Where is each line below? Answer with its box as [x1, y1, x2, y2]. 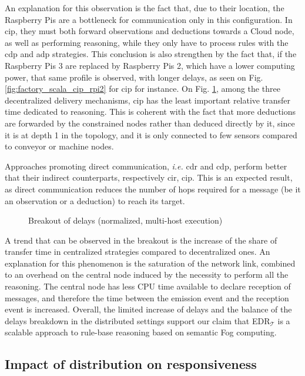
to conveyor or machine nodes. [5, 140, 114, 152]
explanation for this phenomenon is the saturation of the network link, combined [5, 257, 296, 269]
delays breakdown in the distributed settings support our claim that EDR [5, 314, 270, 327]
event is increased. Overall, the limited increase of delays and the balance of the [5, 303, 292, 315]
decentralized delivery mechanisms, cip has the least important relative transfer [5, 94, 290, 106]
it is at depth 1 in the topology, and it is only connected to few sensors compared [5, 128, 297, 141]
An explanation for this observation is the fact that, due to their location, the [5, 2, 284, 14]
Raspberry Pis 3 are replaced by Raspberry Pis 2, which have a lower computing [5, 59, 295, 71]
